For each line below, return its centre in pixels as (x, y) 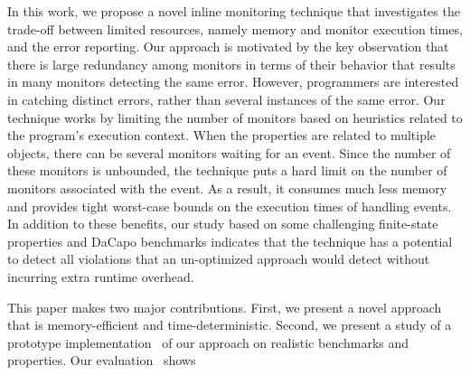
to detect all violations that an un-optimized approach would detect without (219, 259)
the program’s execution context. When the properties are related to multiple (222, 135)
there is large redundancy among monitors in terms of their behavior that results (231, 64)
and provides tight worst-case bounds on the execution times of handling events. (230, 206)
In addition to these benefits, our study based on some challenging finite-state (223, 224)
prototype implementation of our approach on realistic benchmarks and (208, 342)
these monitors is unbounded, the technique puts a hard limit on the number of (227, 170)
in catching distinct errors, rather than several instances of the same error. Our (226, 99)
